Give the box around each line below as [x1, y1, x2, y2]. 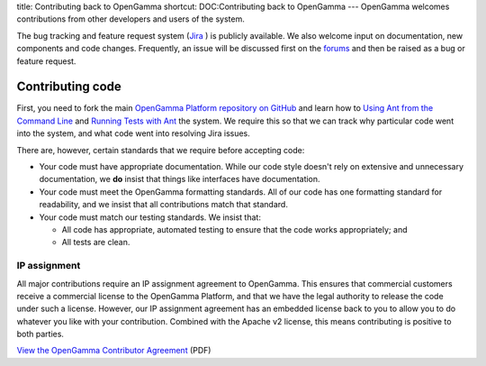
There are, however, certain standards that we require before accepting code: [16, 144, 305, 155]
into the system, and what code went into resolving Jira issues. [16, 128, 251, 139]
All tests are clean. [61, 237, 130, 248]
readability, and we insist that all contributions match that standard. [39, 199, 288, 210]
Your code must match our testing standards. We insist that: [39, 212, 261, 223]
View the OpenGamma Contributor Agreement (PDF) [16, 345, 211, 356]
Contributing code [16, 79, 121, 95]
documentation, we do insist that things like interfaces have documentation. [39, 174, 320, 185]
